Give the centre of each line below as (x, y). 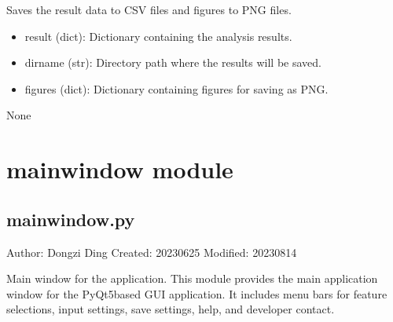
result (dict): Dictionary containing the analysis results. (158, 36)
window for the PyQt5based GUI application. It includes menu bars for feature (197, 293)
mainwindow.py (71, 219)
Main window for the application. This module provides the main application (192, 278)
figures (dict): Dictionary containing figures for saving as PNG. (176, 88)
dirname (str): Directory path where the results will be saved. (173, 62)
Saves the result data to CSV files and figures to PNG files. (149, 9)
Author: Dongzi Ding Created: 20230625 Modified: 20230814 (152, 252)
